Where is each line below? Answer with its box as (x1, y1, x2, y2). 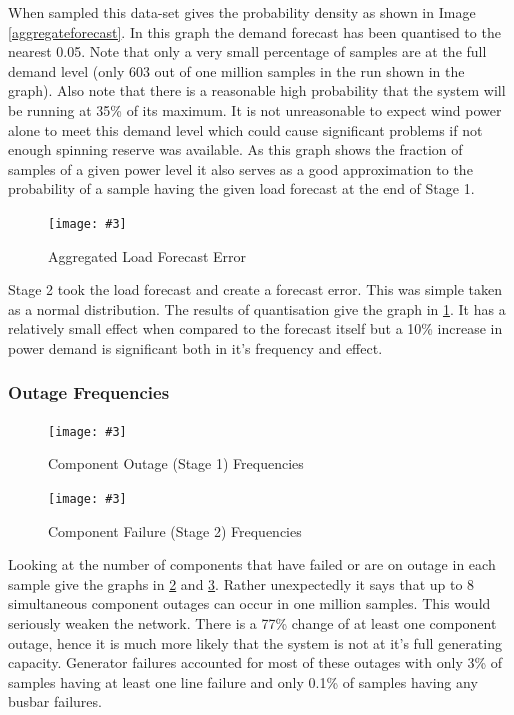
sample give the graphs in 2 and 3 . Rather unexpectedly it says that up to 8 (8, 573, 475, 594)
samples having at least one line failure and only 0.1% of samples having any (8, 671, 478, 692)
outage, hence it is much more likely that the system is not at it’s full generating (8, 632, 502, 653)
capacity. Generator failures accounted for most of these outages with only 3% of (8, 652, 503, 673)
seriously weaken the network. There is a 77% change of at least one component (8, 613, 497, 634)
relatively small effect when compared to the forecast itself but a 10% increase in (8, 318, 503, 339)
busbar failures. (8, 691, 102, 712)
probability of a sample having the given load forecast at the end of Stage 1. (8, 178, 475, 199)
